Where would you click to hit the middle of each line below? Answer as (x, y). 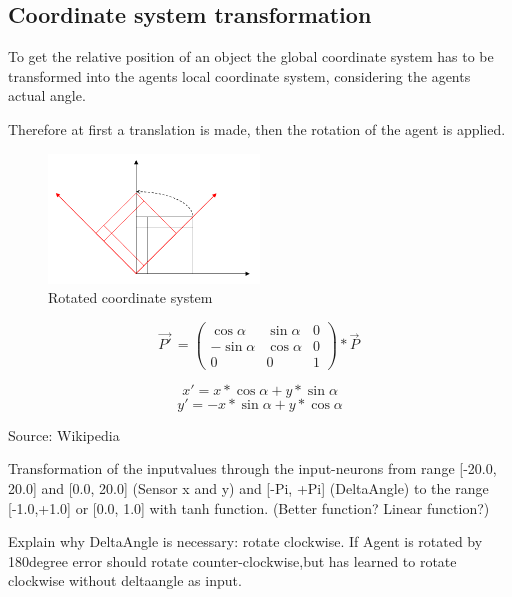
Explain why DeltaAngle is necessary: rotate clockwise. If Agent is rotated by (245, 541)
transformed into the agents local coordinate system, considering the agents (239, 75)
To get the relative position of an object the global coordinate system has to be (251, 56)
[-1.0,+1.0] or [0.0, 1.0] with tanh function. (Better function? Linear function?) (249, 507)
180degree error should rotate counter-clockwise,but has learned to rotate (232, 560)
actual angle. (47, 95)
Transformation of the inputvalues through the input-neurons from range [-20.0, (252, 468)
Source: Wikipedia (64, 434)
